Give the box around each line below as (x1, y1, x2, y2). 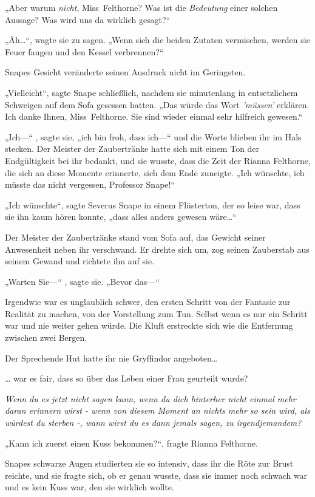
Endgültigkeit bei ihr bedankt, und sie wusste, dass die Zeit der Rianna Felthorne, (5, 154, 311, 166)
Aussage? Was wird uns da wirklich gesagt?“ (5, 13, 171, 26)
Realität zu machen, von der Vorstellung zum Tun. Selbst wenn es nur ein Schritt (5, 307, 308, 320)
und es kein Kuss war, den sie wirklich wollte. (5, 481, 174, 493)
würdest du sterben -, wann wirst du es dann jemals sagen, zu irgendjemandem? (5, 416, 302, 429)
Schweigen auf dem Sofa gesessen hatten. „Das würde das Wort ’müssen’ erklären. (5, 98, 310, 111)
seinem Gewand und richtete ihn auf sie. (5, 255, 155, 267)
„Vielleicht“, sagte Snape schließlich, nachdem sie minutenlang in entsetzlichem (5, 86, 298, 98)
